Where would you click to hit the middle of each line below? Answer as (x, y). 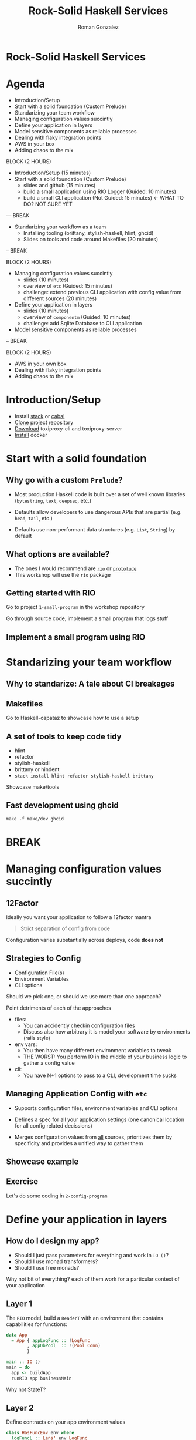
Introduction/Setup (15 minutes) (53, 173)
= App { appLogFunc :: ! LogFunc (51, 1340)
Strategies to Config (44, 958)
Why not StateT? (26, 1389)
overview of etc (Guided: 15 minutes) (68, 285)
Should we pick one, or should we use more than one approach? (84, 996)
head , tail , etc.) (33, 518)
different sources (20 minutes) (60, 298)
